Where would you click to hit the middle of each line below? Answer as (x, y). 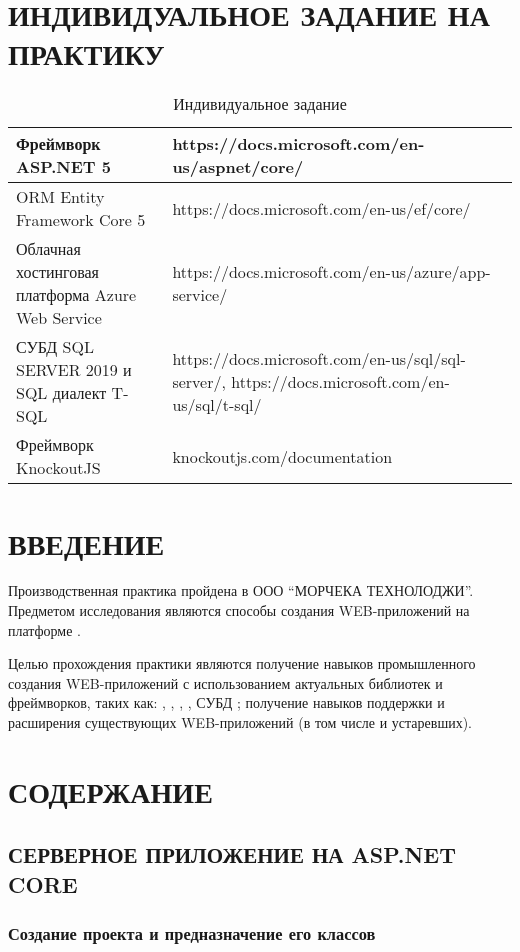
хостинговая (57, 272)
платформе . (44, 629)
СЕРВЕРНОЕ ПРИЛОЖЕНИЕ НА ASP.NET (232, 854)
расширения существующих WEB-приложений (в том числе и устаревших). (240, 722)
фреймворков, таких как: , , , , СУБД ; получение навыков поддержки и (226, 702)
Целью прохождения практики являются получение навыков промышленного (242, 663)
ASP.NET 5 (63, 167)
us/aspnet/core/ (238, 167)
